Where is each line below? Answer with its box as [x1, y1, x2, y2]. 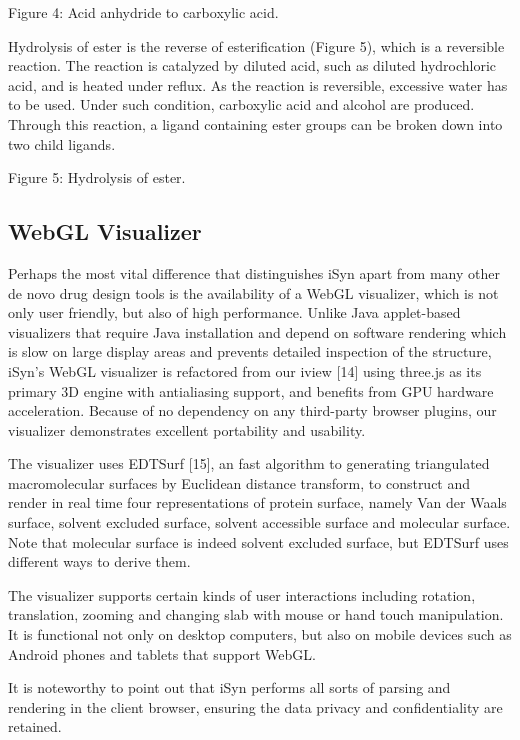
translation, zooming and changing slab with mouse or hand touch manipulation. [8, 604, 504, 625]
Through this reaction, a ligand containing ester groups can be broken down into [8, 113, 503, 134]
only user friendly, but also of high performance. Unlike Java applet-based [8, 302, 461, 323]
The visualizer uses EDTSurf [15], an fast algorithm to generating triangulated [8, 453, 490, 474]
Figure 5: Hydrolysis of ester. [8, 167, 186, 188]
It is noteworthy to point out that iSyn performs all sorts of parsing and [8, 677, 451, 698]
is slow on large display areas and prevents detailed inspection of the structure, [8, 341, 492, 362]
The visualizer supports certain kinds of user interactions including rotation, [8, 584, 476, 605]
